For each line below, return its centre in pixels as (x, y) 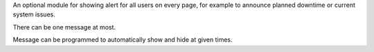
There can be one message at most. (64, 27)
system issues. (34, 14)
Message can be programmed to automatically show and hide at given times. (123, 40)
